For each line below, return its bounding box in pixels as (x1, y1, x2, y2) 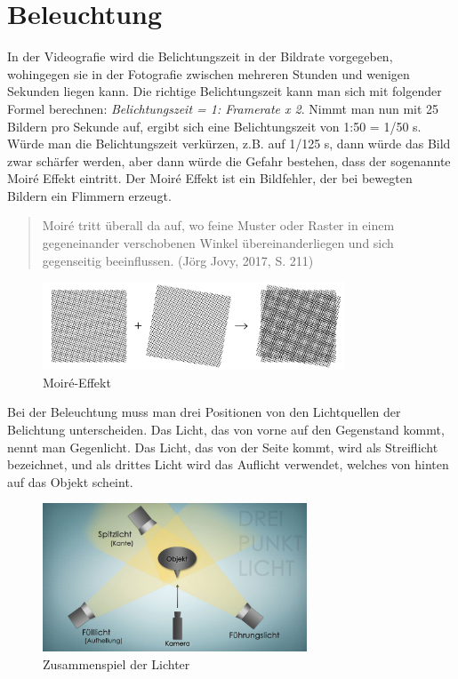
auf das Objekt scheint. (7, 472, 133, 491)
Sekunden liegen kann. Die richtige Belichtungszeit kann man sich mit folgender (7, 82, 442, 100)
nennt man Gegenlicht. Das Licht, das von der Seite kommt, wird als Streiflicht (7, 437, 438, 456)
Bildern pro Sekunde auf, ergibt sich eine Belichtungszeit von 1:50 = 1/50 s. (7, 116, 422, 135)
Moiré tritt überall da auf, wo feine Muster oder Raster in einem (42, 216, 395, 235)
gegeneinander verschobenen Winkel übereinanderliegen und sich (42, 234, 394, 252)
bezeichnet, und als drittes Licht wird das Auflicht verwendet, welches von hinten (7, 455, 449, 474)
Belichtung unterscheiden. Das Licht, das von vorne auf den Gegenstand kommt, (7, 420, 445, 439)
